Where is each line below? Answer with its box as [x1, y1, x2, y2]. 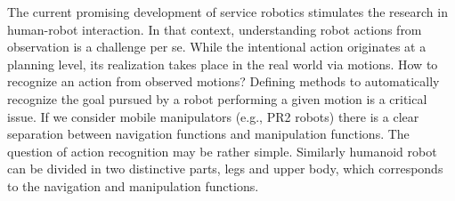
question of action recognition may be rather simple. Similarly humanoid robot [7, 141, 437, 160]
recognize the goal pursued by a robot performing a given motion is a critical [7, 89, 427, 108]
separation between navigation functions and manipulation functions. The [7, 125, 410, 143]
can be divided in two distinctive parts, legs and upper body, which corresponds [7, 159, 443, 178]
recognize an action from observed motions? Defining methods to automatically [7, 72, 440, 91]
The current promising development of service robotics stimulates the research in [7, 3, 448, 20]
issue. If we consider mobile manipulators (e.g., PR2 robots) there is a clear [7, 107, 419, 125]
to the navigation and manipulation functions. [7, 176, 259, 195]
